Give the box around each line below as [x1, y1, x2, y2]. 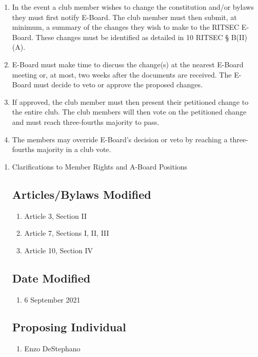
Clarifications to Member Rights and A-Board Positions [12, 161, 188, 172]
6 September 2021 [24, 294, 81, 305]
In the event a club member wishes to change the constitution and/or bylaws [12, 2, 254, 12]
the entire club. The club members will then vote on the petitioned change [12, 106, 247, 117]
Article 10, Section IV [24, 245, 93, 255]
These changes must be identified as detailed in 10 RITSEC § [35, 31, 229, 42]
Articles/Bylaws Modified [12, 186, 151, 202]
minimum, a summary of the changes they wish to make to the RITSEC [12, 22, 240, 32]
